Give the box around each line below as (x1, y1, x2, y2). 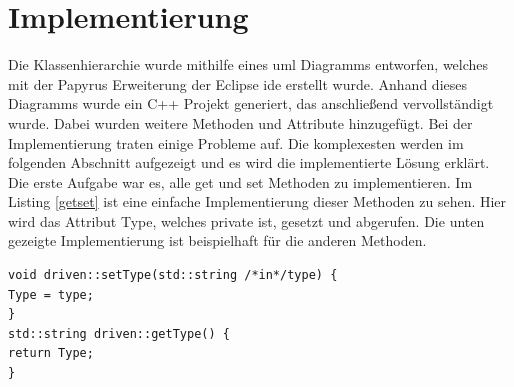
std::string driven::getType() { (8, 326, 230, 341)
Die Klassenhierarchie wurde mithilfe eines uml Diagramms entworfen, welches (8, 54, 489, 75)
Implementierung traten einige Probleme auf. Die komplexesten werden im (8, 132, 464, 153)
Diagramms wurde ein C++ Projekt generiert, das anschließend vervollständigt (8, 93, 494, 114)
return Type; (8, 346, 94, 361)
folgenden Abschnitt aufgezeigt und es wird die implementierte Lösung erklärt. (8, 152, 490, 173)
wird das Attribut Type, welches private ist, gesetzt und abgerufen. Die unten (8, 210, 485, 231)
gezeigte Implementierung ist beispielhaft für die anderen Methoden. (8, 230, 427, 251)
